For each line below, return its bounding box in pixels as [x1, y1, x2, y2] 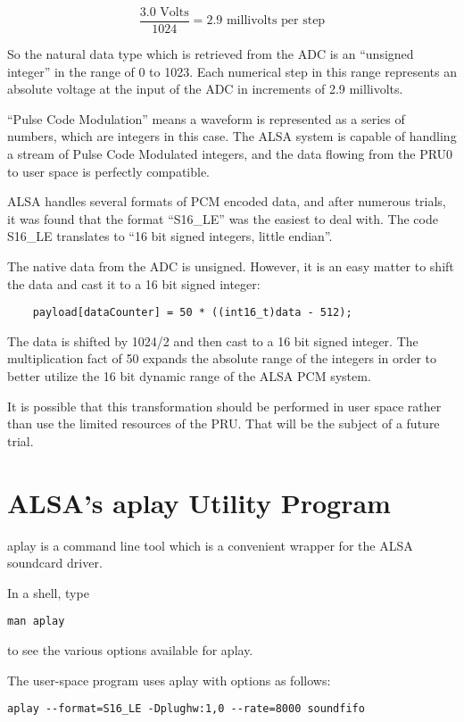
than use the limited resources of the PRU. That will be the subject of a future [7, 414, 440, 433]
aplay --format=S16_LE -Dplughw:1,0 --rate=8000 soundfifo [7, 702, 365, 716]
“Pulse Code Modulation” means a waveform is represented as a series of [7, 109, 405, 128]
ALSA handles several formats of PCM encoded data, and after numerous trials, [7, 192, 446, 211]
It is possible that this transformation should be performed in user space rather [7, 396, 442, 415]
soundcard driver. [7, 553, 103, 572]
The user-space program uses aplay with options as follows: [7, 670, 331, 689]
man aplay [7, 615, 65, 628]
